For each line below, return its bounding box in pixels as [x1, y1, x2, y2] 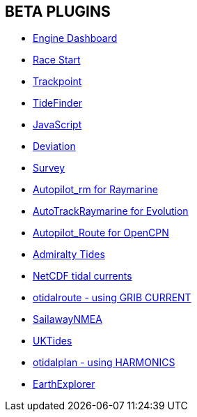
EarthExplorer [33, 378, 95, 391]
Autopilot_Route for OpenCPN [33, 227, 169, 239]
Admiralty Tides [33, 248, 105, 261]
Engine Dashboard [33, 32, 118, 45]
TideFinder [33, 97, 83, 109]
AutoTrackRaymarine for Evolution [33, 205, 189, 218]
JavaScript [33, 119, 82, 131]
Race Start [33, 54, 81, 66]
